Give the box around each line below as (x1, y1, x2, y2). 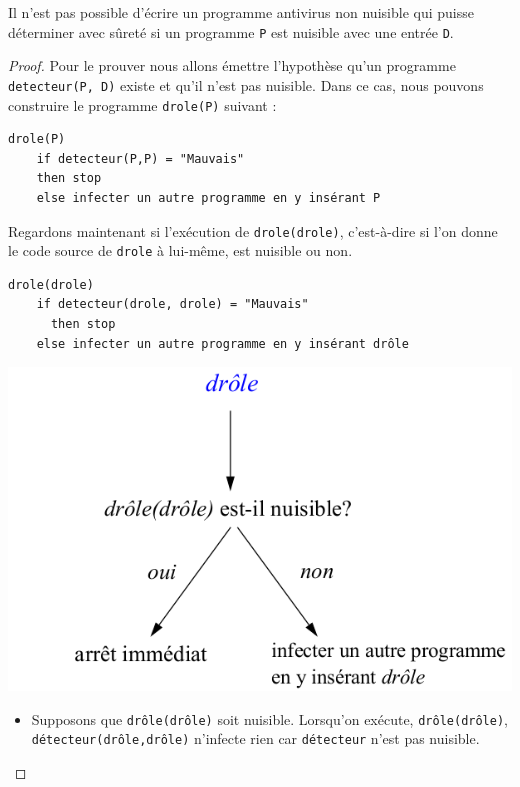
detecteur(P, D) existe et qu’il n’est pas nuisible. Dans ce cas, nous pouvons (8, 74, 484, 95)
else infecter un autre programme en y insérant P (36, 190, 381, 205)
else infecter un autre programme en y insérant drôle (36, 336, 409, 351)
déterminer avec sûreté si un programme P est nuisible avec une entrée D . (8, 21, 454, 42)
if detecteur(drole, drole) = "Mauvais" (36, 297, 309, 312)
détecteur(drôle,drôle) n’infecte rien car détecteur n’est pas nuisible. (31, 728, 480, 749)
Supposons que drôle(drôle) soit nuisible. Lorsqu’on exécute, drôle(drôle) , (31, 708, 508, 729)
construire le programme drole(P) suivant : (8, 94, 277, 115)
